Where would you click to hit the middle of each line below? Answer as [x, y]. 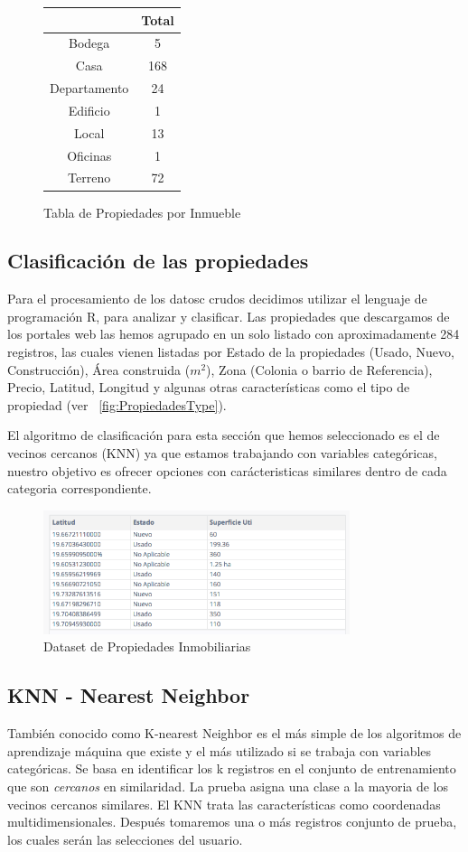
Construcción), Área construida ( [99, 369]
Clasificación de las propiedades [158, 261]
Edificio [89, 110]
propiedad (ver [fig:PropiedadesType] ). [117, 404]
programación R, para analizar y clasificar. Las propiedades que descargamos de [229, 316]
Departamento [89, 88]
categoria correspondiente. [80, 488]
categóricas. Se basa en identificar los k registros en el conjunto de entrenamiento [232, 768]
